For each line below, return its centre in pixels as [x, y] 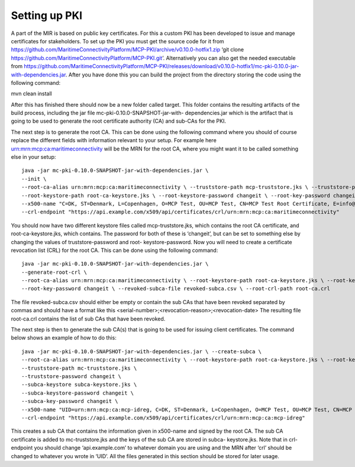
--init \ [34, 179]
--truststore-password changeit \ [71, 376]
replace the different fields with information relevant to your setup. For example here [114, 140]
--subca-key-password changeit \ [70, 401]
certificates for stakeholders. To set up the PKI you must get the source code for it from [117, 41]
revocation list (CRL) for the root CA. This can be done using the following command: [114, 250]
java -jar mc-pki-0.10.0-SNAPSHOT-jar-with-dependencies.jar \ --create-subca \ [142, 351]
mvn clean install [32, 94]
